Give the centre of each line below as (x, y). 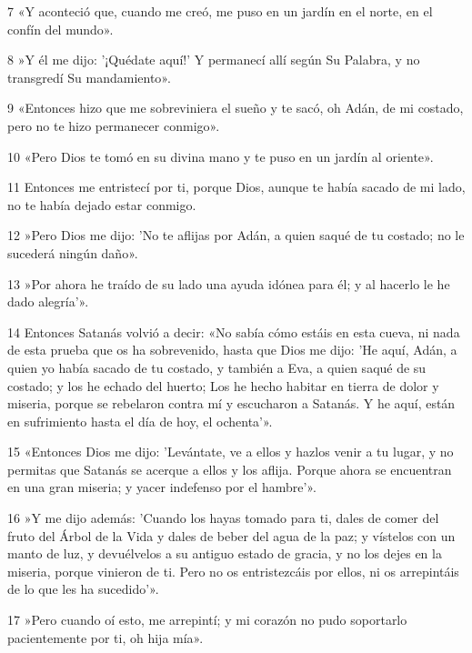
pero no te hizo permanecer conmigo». (114, 125)
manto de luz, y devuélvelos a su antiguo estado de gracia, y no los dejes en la (225, 553)
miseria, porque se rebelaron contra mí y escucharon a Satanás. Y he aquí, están (231, 403)
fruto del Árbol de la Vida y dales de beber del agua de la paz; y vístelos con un (231, 535)
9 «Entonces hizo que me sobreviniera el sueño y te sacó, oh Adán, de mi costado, (236, 108)
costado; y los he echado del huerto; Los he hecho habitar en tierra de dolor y (223, 385)
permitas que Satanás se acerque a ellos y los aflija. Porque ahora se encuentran (230, 469)
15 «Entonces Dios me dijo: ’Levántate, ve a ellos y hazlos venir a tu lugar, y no (231, 452)
